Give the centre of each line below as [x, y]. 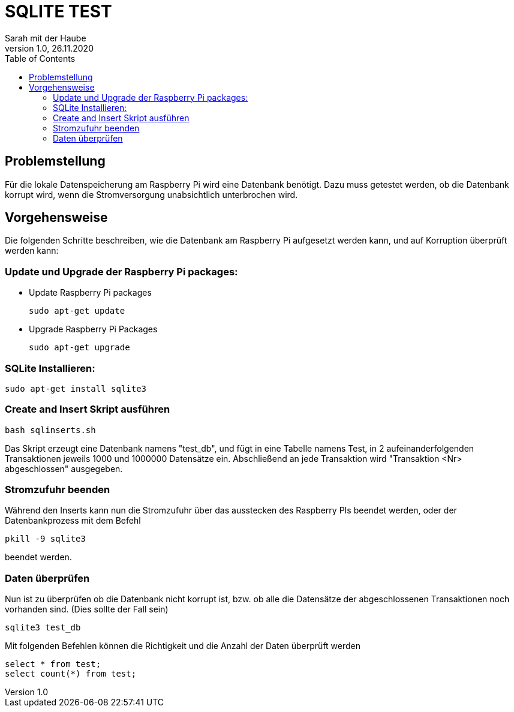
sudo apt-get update [77, 311]
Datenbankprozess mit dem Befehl [73, 521]
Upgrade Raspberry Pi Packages [93, 329]
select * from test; [53, 664]
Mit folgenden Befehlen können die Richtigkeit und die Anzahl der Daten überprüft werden [183, 646]
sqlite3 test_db [43, 628]
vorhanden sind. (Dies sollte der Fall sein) [87, 609]
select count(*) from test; [71, 674]
